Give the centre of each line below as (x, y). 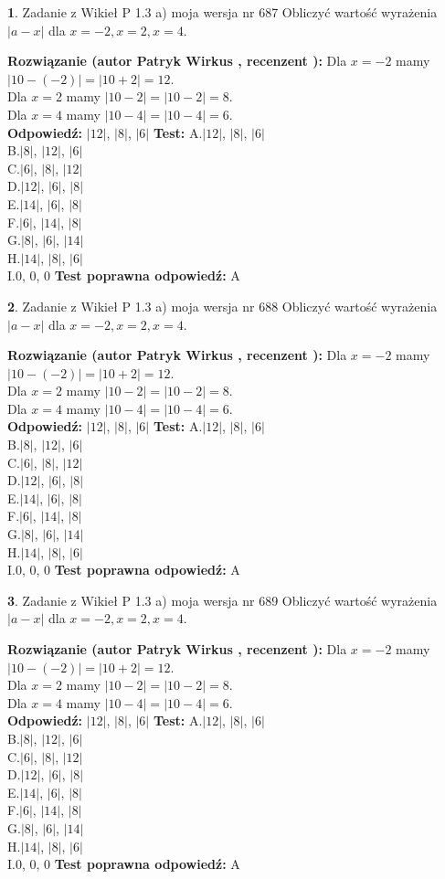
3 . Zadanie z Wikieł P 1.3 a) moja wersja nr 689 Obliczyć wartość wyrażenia (222, 600)
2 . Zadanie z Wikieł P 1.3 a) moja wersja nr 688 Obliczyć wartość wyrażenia (222, 306)
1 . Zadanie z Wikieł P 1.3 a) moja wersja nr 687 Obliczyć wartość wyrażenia (222, 12)
